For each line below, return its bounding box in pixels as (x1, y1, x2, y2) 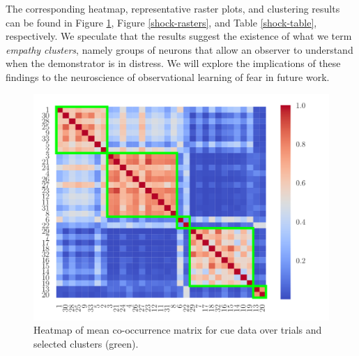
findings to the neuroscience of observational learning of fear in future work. (6, 69, 330, 84)
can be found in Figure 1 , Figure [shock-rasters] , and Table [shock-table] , (6, 15, 317, 29)
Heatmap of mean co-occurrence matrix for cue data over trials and (33, 322, 322, 337)
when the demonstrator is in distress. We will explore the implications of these (6, 56, 341, 71)
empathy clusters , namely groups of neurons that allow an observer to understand (6, 42, 353, 57)
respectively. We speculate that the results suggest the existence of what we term (6, 29, 352, 43)
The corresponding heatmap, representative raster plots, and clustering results (6, 1, 340, 15)
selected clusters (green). (33, 336, 139, 350)
